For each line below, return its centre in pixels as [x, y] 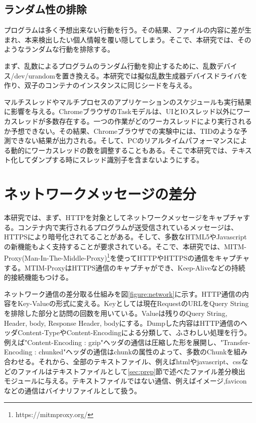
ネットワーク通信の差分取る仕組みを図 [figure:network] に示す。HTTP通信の [123, 293]
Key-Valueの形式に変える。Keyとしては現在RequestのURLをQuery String [133, 303]
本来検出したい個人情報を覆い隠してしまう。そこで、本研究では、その [138, 39]
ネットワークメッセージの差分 [100, 194]
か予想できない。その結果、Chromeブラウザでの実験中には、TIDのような [122, 131]
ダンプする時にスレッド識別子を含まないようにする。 [117, 160]
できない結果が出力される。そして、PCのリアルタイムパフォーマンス [122, 140]
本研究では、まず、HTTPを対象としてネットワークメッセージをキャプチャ [124, 217]
